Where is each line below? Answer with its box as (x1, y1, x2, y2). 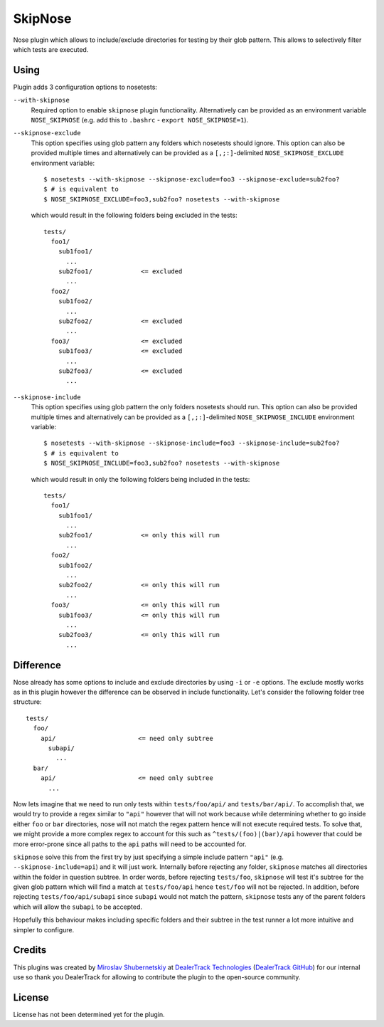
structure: (13, 697, 42, 706)
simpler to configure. (13, 925, 75, 934)
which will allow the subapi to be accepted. (13, 902, 142, 911)
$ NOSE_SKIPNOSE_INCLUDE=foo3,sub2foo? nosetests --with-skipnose (43, 459, 280, 468)
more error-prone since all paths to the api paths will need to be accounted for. (13, 840, 247, 848)
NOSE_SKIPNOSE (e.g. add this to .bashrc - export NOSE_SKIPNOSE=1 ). (31, 116, 249, 125)
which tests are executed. (13, 45, 89, 53)
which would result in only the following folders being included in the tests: (31, 475, 250, 483)
